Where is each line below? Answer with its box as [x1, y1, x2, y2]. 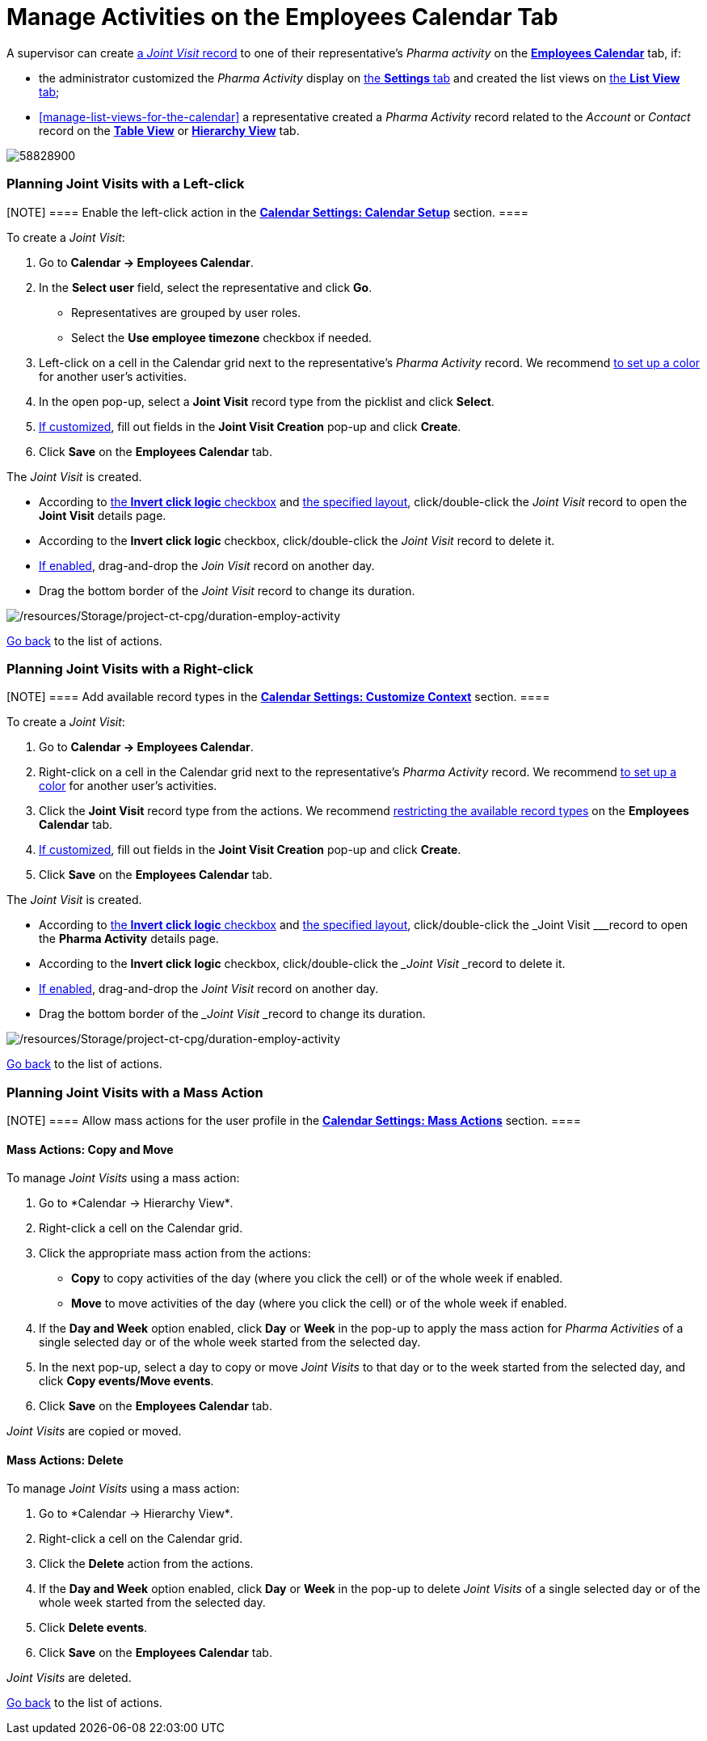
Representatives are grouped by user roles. [71, 305, 301, 319]
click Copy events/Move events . [39, 1374, 214, 1388]
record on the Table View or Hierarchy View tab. [39, 123, 300, 137]
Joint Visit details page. [39, 508, 166, 522]
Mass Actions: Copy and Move [6, 1142, 174, 1156]
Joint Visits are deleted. [6, 1671, 132, 1685]
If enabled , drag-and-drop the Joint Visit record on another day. [39, 982, 379, 996]
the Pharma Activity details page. [39, 932, 219, 946]
